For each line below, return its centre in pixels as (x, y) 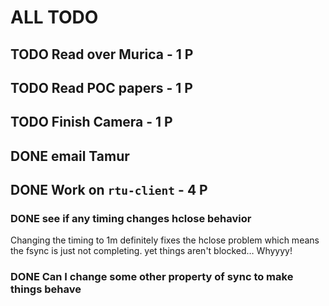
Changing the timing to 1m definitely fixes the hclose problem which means (165, 240)
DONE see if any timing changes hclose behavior (131, 219)
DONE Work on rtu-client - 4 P (109, 190)
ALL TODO (54, 17)
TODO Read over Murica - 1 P (102, 54)
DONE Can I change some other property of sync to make (152, 277)
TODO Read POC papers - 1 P (101, 87)
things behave (46, 289)
